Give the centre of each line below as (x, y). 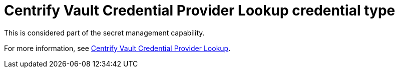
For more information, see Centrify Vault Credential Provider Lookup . (117, 48)
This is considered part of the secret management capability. (104, 32)
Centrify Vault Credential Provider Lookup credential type (200, 10)
